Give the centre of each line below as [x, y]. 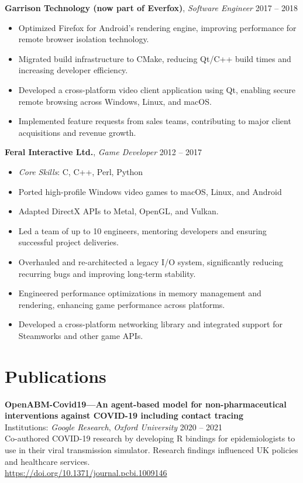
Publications [56, 376]
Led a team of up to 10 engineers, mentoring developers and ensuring [142, 230]
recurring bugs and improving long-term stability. [107, 273]
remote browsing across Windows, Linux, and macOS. [115, 101]
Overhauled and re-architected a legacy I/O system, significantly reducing [151, 261]
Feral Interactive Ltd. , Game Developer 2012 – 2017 [104, 152]
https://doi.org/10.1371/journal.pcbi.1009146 [86, 473]
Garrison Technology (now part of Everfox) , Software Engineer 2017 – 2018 [151, 8]
